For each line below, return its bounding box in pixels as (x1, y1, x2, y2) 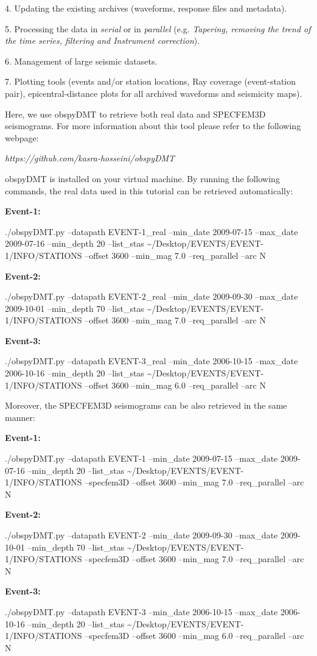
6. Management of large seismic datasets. (5, 54, 158, 67)
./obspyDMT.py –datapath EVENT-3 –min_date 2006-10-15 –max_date (5, 605, 278, 618)
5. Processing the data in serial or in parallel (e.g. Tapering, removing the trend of (5, 22, 311, 35)
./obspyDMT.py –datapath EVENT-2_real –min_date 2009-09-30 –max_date (5, 290, 298, 303)
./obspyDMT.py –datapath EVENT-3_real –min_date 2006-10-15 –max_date (5, 354, 298, 367)
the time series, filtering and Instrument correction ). (5, 34, 200, 47)
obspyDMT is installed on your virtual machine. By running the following (5, 172, 280, 185)
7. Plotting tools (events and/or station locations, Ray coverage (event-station (5, 75, 296, 88)
